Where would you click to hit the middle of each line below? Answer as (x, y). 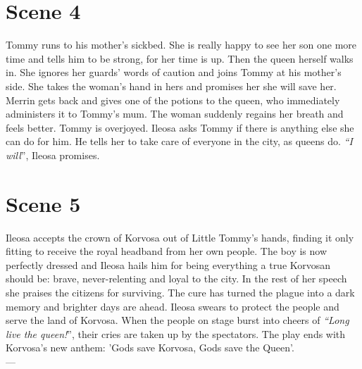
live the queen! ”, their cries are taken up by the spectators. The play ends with (176, 333)
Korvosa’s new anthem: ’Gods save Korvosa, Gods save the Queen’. (150, 348)
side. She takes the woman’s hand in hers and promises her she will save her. (171, 86)
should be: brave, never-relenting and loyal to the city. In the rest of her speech (176, 279)
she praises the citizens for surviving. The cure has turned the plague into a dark (180, 292)
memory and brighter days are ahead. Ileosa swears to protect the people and (173, 306)
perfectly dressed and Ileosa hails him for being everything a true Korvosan (168, 264)
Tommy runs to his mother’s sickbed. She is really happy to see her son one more (181, 45)
